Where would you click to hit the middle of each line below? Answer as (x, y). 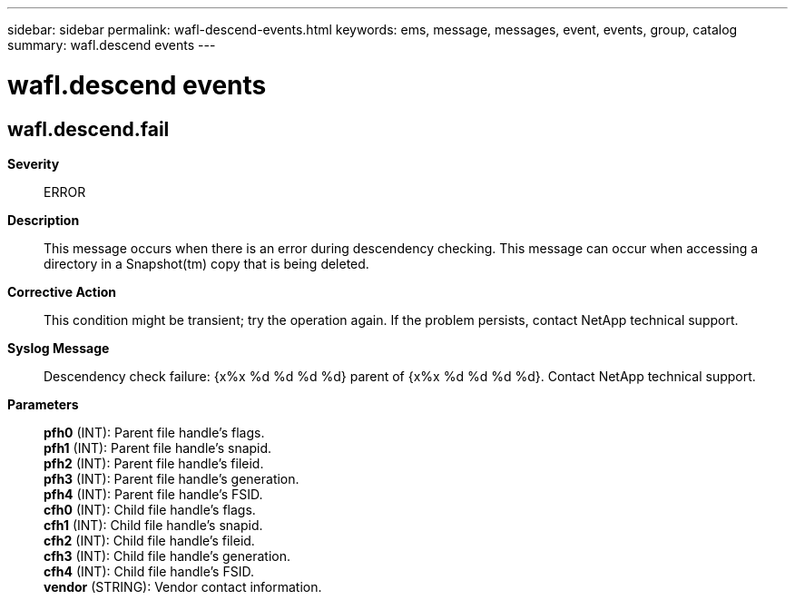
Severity (34, 163)
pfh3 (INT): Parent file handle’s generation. (172, 478)
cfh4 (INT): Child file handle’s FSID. (149, 571)
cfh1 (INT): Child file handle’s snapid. (153, 525)
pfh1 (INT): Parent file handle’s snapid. (158, 448)
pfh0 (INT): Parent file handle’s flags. (154, 432)
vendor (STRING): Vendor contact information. (183, 586)
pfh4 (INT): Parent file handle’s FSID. (153, 494)
